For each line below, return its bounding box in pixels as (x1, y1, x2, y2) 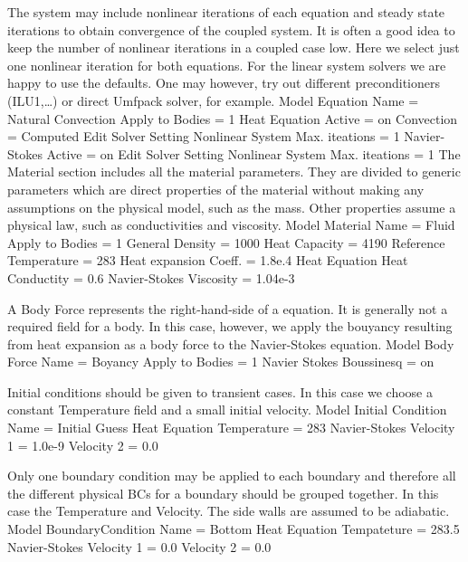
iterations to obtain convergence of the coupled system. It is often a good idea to (7, 20, 455, 39)
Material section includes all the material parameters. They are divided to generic (7, 162, 461, 181)
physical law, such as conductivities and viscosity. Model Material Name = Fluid (7, 215, 455, 234)
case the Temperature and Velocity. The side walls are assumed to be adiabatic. (7, 501, 450, 520)
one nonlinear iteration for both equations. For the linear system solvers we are (7, 55, 446, 74)
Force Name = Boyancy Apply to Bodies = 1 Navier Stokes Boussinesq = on (7, 352, 435, 371)
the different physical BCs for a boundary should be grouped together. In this (7, 483, 439, 502)
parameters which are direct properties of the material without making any (7, 179, 425, 198)
